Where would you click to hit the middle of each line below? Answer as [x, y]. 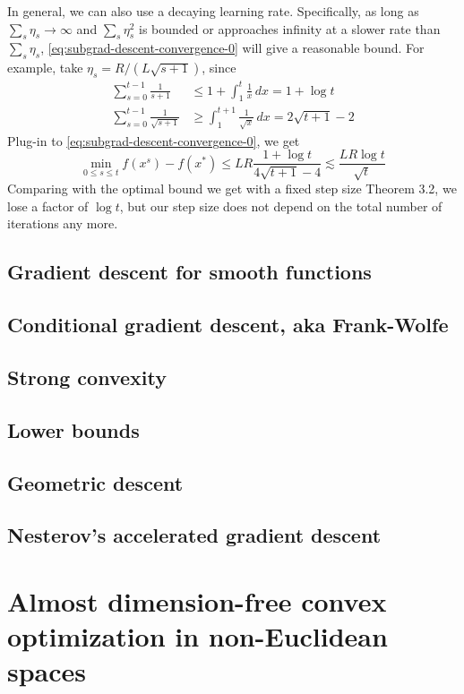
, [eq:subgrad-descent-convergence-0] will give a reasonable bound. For [232, 48]
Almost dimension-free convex [197, 600]
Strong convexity [87, 377]
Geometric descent [95, 482]
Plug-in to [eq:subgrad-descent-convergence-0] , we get [154, 140]
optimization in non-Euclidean [198, 636]
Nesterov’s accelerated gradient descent [194, 535]
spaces [47, 671]
